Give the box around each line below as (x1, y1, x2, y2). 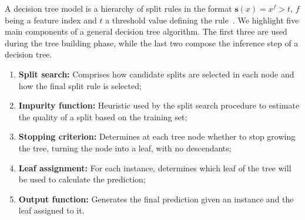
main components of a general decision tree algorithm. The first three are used (5, 25, 287, 38)
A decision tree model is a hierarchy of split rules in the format (5, 2, 232, 14)
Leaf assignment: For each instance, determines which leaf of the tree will (18, 161, 291, 174)
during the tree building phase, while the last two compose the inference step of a (5, 36, 299, 49)
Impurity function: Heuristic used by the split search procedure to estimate (18, 99, 300, 111)
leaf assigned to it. (18, 204, 85, 216)
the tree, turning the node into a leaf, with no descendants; (18, 141, 232, 154)
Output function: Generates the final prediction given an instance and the (18, 192, 294, 205)
